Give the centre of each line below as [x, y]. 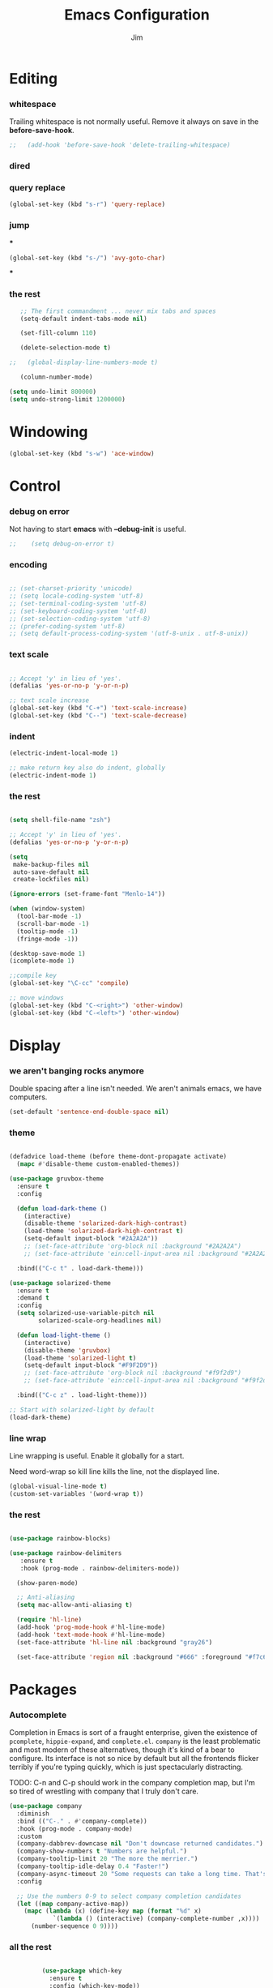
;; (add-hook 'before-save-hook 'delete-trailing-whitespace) [120, 145]
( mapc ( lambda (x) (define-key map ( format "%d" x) [113, 1911]
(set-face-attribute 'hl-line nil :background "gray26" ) [115, 1642]
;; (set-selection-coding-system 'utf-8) [80, 619]
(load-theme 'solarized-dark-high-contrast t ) [104, 1231]
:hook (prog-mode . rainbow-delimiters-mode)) [100, 1568]
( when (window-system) [47, 909]
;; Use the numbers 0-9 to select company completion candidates [129, 1896]
